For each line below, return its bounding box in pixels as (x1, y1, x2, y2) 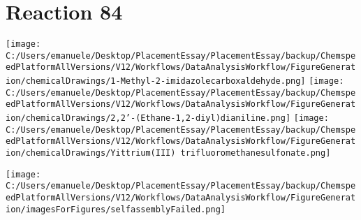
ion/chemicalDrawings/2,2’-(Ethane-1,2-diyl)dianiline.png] (6, 113, 291, 124)
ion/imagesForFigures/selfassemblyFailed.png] (6, 204, 226, 214)
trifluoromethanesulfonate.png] (180, 148, 331, 159)
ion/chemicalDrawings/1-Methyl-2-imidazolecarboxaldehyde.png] (6, 76, 306, 87)
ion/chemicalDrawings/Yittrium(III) (6, 148, 176, 159)
